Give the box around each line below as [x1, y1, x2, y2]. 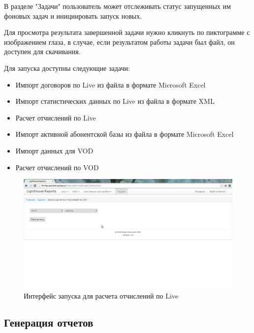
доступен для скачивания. [4, 46, 81, 57]
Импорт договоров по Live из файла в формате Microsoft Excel [15, 79, 206, 90]
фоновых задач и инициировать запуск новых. [4, 10, 142, 21]
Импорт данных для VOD [15, 145, 94, 155]
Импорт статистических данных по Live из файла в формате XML [15, 96, 215, 106]
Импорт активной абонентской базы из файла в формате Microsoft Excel [15, 129, 234, 139]
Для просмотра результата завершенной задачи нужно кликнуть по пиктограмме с [4, 27, 250, 37]
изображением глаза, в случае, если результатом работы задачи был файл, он [4, 36, 235, 47]
